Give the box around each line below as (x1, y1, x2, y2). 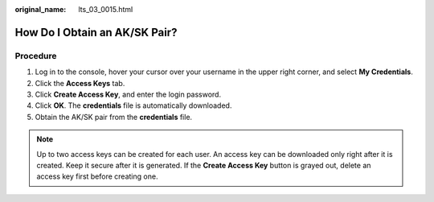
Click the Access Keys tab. (35, 78, 125, 88)
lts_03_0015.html (78, 5, 133, 14)
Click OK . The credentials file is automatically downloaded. (35, 101, 232, 110)
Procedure (14, 50, 57, 61)
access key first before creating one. (36, 171, 158, 181)
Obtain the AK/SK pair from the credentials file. (35, 112, 193, 122)
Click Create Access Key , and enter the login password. (35, 89, 221, 99)
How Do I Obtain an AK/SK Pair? (14, 25, 178, 39)
